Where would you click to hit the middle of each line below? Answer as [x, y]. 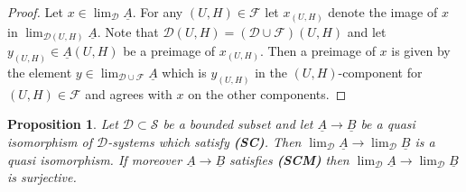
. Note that [128, 31]
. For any [158, 12]
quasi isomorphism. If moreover [95, 159]
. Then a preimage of [317, 51]
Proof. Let [35, 12]
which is [184, 72]
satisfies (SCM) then [289, 159]
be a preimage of [169, 51]
